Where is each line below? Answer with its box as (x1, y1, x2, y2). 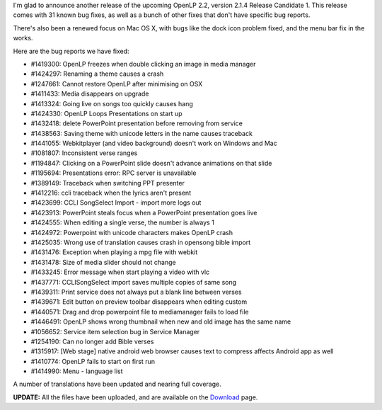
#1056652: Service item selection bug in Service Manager (30, 327, 200, 336)
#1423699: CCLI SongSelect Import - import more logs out (30, 198, 202, 207)
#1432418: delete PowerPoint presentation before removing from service (30, 119, 243, 127)
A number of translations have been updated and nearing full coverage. (13, 380, 222, 389)
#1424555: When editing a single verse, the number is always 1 (30, 218, 215, 227)
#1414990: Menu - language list (30, 367, 123, 375)
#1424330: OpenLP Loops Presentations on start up (30, 109, 183, 118)
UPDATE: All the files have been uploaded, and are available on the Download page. (13, 393, 258, 402)
